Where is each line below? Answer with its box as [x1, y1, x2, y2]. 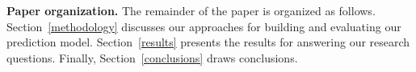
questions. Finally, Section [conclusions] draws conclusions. [6, 49, 298, 66]
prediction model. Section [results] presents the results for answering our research [6, 34, 410, 50]
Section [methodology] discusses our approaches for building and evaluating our [6, 18, 401, 34]
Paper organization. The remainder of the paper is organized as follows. [6, 2, 376, 18]
